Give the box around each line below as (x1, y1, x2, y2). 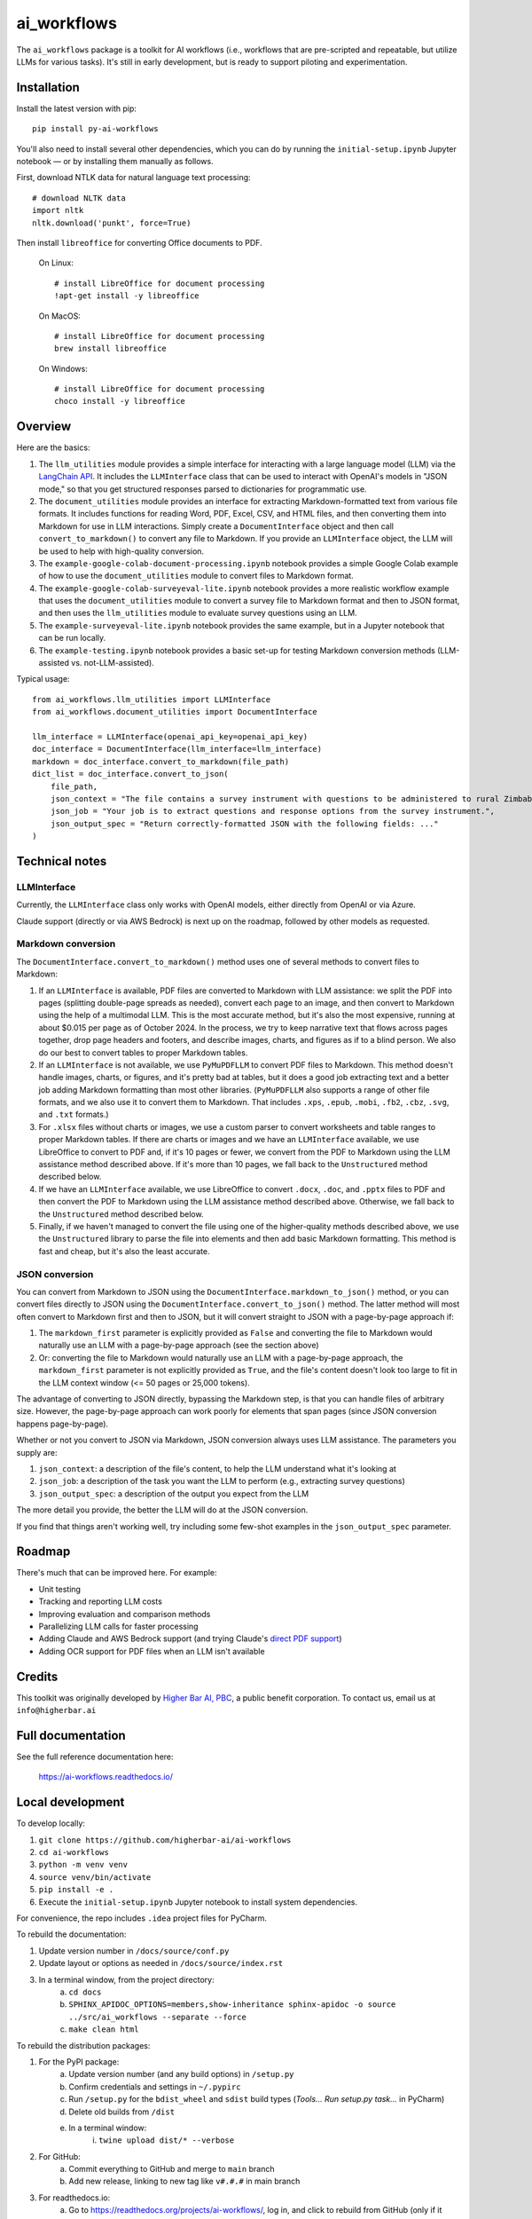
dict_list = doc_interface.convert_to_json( (32, 769, 230, 779)
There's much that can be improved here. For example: (16, 1568, 217, 1578)
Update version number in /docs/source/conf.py (38, 1945, 230, 1956)
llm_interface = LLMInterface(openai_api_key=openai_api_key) (32, 731, 309, 741)
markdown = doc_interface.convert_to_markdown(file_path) (32, 756, 290, 767)
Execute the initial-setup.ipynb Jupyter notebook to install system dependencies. (38, 1896, 358, 1907)
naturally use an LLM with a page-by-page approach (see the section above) (38, 1340, 319, 1351)
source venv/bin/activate (38, 1872, 152, 1882)
